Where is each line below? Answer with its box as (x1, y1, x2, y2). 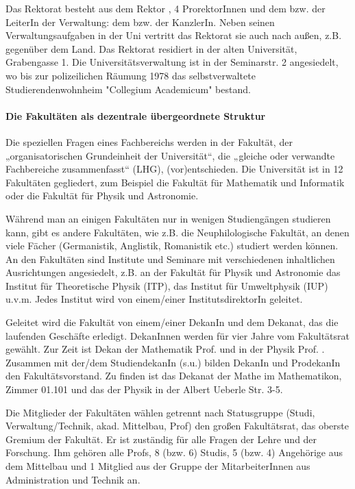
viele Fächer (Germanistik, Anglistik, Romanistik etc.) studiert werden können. (5, 238, 339, 253)
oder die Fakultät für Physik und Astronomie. (5, 188, 199, 203)
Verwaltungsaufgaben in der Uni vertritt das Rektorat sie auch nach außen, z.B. (5, 28, 342, 42)
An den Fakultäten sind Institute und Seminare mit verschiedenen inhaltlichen (5, 251, 335, 266)
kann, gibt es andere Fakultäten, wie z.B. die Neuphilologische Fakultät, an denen (5, 225, 350, 239)
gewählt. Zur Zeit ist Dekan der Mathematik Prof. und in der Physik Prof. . (5, 342, 325, 356)
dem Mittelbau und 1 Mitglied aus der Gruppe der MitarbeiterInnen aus (5, 459, 310, 473)
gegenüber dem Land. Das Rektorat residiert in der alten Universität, (5, 41, 297, 55)
